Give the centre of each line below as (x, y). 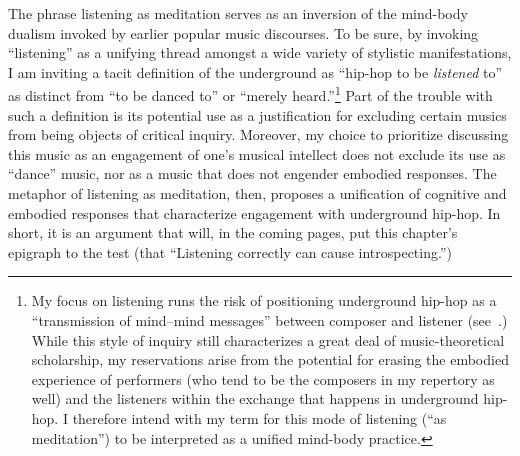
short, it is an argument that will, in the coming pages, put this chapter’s (233, 232)
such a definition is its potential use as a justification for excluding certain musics (257, 114)
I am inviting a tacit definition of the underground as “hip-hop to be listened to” (255, 71)
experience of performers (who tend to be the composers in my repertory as (263, 378)
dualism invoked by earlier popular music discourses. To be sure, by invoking (243, 32)
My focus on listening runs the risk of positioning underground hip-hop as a (264, 300)
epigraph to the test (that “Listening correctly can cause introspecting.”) (230, 251)
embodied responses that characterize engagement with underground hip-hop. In (254, 212)
